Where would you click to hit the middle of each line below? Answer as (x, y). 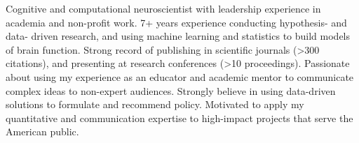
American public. (42, 131)
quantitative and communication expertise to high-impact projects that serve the (179, 118)
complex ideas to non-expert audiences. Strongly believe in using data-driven (171, 90)
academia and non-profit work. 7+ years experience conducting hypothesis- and (176, 22)
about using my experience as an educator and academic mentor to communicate (180, 76)
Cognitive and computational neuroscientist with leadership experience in (163, 8)
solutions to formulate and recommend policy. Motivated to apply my (155, 104)
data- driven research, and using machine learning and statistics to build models (178, 36)
